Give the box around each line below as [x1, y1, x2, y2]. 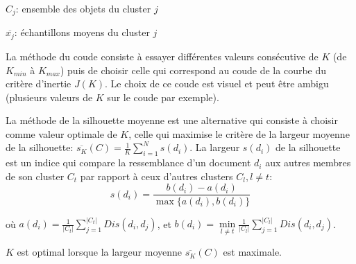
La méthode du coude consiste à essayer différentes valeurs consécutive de [6, 49, 319, 63]
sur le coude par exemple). [107, 89, 219, 104]
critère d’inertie [6, 76, 71, 91]
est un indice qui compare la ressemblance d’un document [6, 155, 251, 170]
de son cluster [6, 168, 65, 183]
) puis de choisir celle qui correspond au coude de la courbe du [60, 62, 327, 77]
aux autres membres [265, 155, 351, 170]
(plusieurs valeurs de [6, 89, 93, 104]
